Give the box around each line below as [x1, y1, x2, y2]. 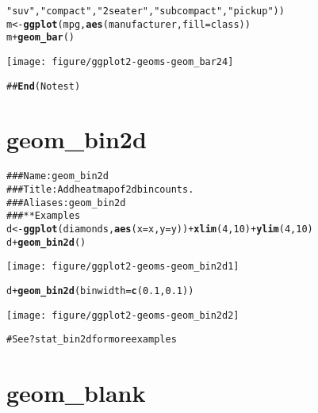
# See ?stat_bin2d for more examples [6, 334, 177, 346]
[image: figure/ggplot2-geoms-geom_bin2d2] [6, 309, 239, 321]
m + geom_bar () [6, 32, 75, 44]
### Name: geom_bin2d [6, 170, 109, 182]
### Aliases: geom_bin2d [6, 197, 126, 208]
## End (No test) [6, 80, 81, 92]
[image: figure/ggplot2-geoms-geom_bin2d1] [6, 261, 239, 273]
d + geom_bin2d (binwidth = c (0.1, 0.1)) [6, 285, 194, 296]
